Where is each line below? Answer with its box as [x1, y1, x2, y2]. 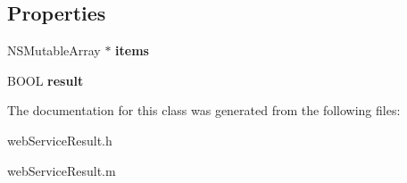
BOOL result [7, 71, 84, 89]
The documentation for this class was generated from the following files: [7, 101, 401, 120]
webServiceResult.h [7, 130, 112, 149]
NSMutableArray [7, 41, 101, 60]
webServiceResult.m [7, 161, 116, 179]
